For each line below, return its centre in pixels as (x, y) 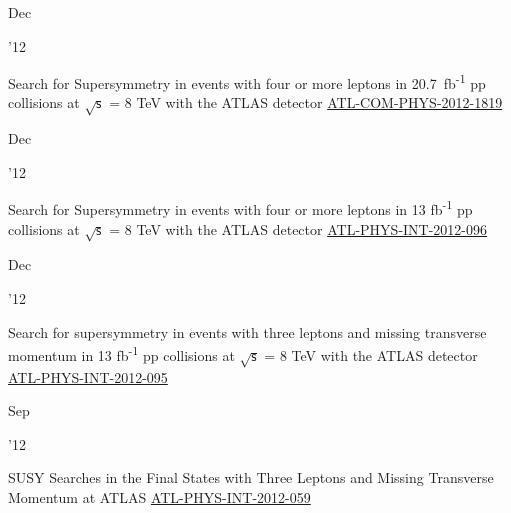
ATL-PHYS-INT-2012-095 (88, 376)
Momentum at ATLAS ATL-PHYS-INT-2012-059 (159, 496)
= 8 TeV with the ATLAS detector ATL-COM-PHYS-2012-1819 (306, 102)
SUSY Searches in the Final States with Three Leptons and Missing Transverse (251, 477)
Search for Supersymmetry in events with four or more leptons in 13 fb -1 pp (240, 208)
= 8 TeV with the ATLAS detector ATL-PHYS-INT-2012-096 (298, 228)
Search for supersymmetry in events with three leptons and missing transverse (247, 331)
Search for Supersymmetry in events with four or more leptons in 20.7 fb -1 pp (247, 81)
